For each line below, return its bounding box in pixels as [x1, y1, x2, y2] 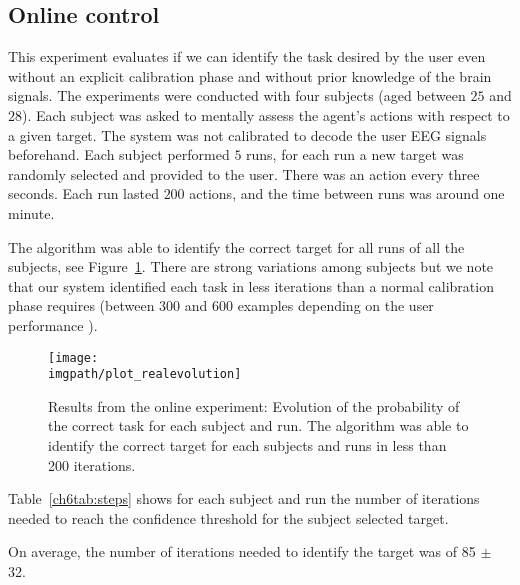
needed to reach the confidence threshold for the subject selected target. [8, 507, 449, 528]
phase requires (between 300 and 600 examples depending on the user [8, 295, 434, 316]
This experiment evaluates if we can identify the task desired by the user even [8, 46, 486, 67]
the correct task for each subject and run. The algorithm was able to [48, 415, 469, 436]
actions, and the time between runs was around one [189, 183, 505, 204]
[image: [48, 350, 99, 365]
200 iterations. [48, 454, 136, 475]
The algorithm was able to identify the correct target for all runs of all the [8, 236, 465, 257]
